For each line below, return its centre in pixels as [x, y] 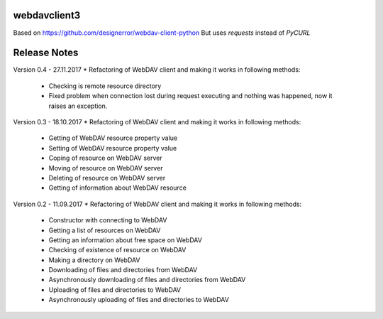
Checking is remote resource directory [105, 86]
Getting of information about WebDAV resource [118, 188]
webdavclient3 [47, 15]
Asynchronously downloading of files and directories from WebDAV [147, 280]
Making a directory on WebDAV [94, 260]
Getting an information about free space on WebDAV [125, 240]
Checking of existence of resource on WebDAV [117, 250]
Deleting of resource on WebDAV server [107, 178]
